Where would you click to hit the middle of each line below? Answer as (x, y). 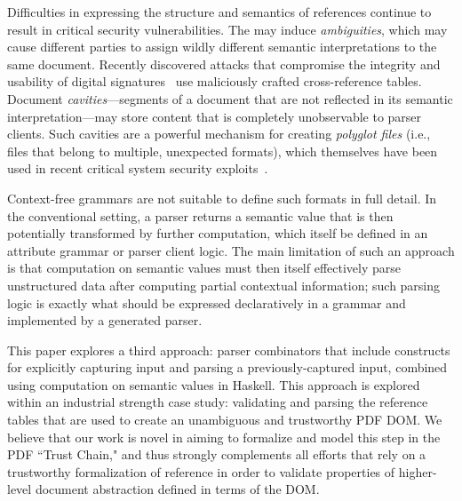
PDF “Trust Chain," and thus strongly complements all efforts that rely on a (217, 454)
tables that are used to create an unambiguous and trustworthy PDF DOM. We (225, 420)
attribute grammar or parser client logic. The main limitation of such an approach (231, 250)
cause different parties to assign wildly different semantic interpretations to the (222, 47)
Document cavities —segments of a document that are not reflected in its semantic (230, 98)
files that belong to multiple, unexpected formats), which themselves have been (223, 151)
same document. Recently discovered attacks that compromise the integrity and (224, 64)
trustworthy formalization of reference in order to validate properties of (201, 471)
